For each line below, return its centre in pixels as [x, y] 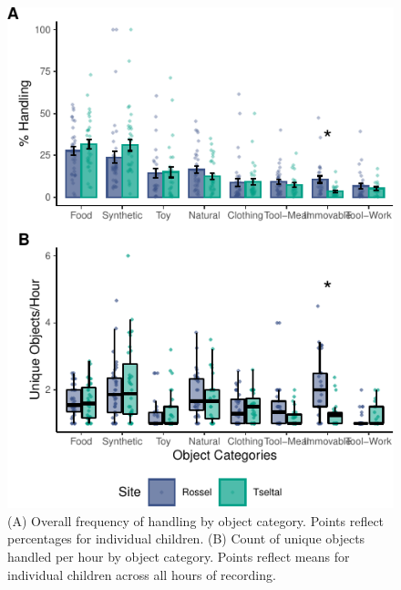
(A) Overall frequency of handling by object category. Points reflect [196, 520]
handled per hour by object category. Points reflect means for [179, 557]
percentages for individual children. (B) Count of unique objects [186, 538]
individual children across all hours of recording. [142, 574]
